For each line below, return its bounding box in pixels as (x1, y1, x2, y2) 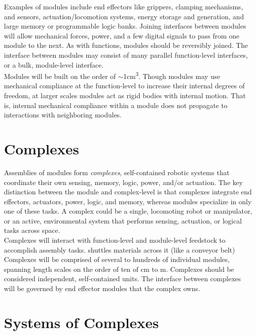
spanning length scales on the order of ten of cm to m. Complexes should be (4, 263, 234, 274)
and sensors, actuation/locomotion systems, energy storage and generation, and (4, 11, 244, 21)
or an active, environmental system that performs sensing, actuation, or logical (4, 215, 242, 225)
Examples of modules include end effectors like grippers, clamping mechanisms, (4, 1, 243, 11)
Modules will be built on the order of (4, 71, 116, 81)
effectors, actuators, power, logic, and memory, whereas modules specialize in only (4, 196, 252, 206)
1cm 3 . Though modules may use (123, 70, 220, 81)
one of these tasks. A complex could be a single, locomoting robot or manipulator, (4, 206, 253, 216)
